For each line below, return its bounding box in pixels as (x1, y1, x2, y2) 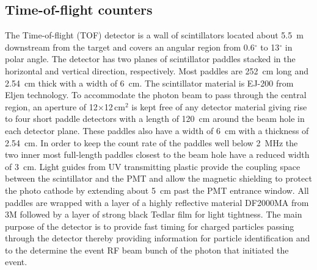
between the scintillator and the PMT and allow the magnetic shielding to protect (5, 172, 312, 185)
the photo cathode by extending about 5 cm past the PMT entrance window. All (5, 183, 309, 196)
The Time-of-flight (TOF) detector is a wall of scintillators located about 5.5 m (5, 29, 304, 41)
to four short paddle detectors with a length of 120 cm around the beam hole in (5, 112, 305, 125)
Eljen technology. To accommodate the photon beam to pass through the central (5, 88, 307, 101)
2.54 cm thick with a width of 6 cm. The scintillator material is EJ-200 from (5, 76, 294, 89)
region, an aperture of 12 (5, 100, 98, 113)
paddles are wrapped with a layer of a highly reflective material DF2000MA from (5, 196, 309, 208)
